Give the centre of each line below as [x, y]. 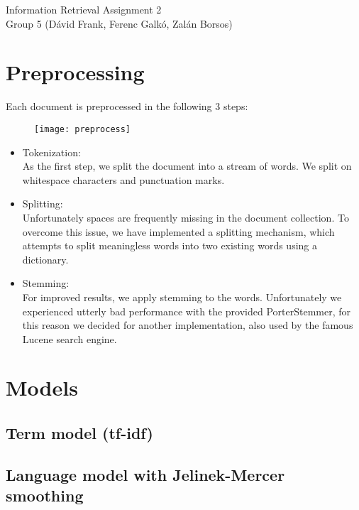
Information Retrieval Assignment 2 [84, 9]
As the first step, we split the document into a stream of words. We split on [187, 166]
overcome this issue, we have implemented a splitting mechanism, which [178, 231]
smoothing [45, 495]
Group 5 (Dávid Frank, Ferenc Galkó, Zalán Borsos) [119, 23]
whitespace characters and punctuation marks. [123, 179]
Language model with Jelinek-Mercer [145, 474]
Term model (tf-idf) [79, 433]
